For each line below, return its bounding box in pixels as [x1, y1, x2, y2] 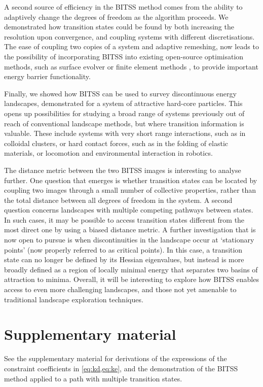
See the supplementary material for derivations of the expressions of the [4, 353, 227, 364]
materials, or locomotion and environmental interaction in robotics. [4, 148, 213, 158]
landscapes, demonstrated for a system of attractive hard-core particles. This [4, 98, 243, 109]
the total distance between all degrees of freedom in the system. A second [4, 194, 233, 205]
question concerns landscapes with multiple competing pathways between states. [4, 204, 253, 215]
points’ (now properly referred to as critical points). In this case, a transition [4, 244, 243, 255]
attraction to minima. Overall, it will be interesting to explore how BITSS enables [4, 274, 259, 285]
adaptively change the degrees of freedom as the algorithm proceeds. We [4, 11, 229, 22]
